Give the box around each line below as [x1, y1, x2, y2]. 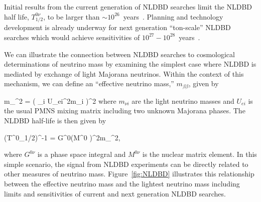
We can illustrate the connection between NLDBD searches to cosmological [4, 49, 235, 59]
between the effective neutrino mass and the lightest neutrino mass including [4, 178, 240, 188]
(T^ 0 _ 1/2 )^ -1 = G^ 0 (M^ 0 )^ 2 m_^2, [4, 132, 120, 142]
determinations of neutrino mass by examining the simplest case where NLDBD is [4, 59, 256, 69]
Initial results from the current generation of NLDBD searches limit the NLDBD [4, 2, 252, 12]
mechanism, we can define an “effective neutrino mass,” [4, 78, 174, 89]
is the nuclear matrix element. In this [142, 149, 257, 159]
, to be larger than [43, 11, 100, 22]
